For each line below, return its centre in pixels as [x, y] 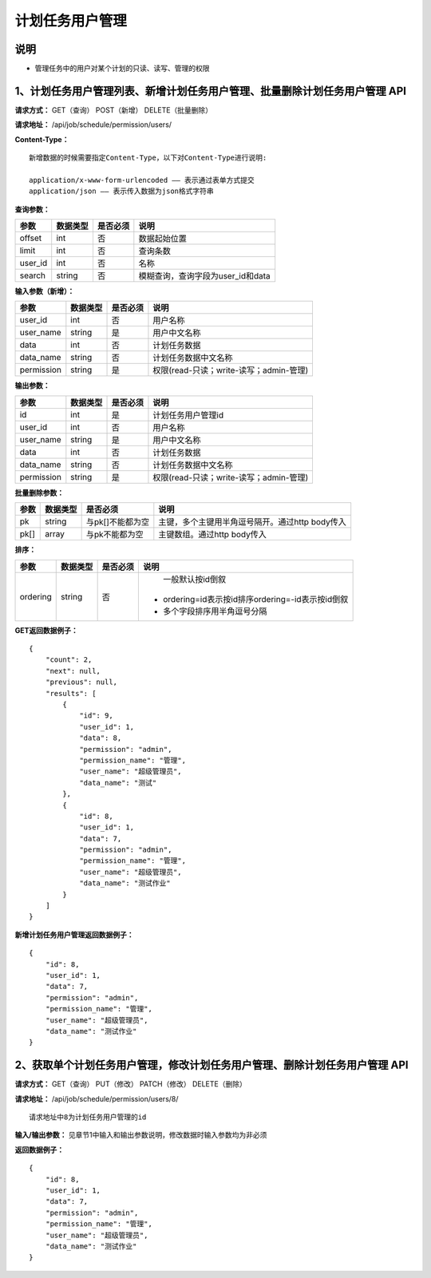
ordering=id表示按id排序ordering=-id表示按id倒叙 [255, 599]
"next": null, [73, 671]
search [33, 275]
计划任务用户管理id [188, 415]
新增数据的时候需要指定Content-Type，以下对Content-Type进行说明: [148, 158]
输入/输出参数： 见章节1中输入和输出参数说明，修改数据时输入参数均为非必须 [141, 1135]
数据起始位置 [162, 239]
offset [31, 238]
